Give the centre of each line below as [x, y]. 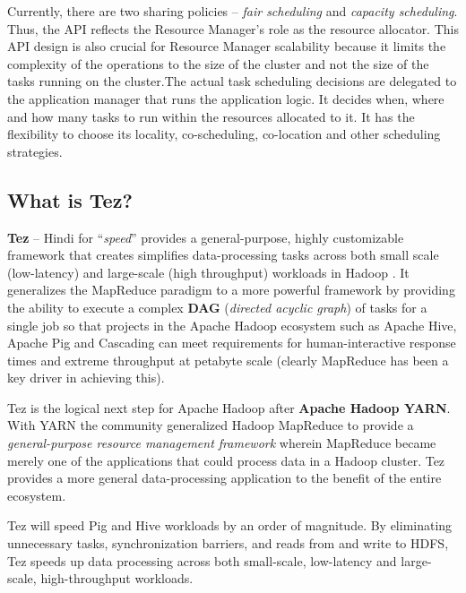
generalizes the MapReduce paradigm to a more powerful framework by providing [231, 290]
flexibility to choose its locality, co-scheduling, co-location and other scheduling [224, 134]
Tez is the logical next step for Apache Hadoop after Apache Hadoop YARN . [229, 407]
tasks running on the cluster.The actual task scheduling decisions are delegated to [232, 81]
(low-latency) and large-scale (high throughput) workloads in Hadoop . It [208, 272]
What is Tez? [70, 199]
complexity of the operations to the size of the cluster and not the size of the [218, 63]
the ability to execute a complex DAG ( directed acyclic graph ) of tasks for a [217, 307]
